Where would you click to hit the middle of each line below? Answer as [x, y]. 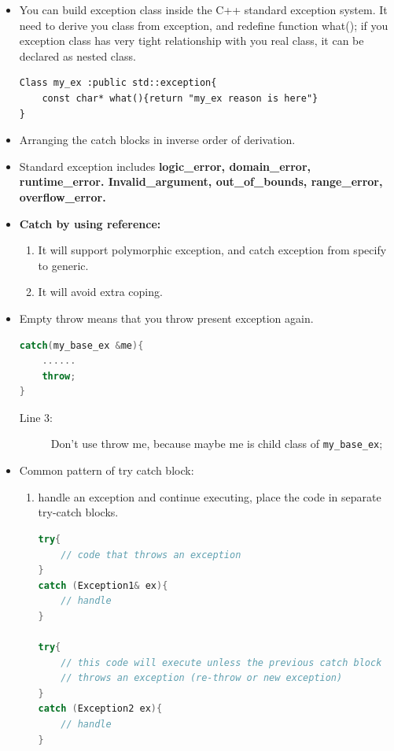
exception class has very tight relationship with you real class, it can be [191, 41]
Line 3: [36, 417]
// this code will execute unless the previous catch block [221, 662]
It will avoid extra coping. [100, 292]
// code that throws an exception [151, 555]
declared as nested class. [77, 55]
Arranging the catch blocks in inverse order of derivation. [157, 140]
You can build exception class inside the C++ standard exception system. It [203, 9]
